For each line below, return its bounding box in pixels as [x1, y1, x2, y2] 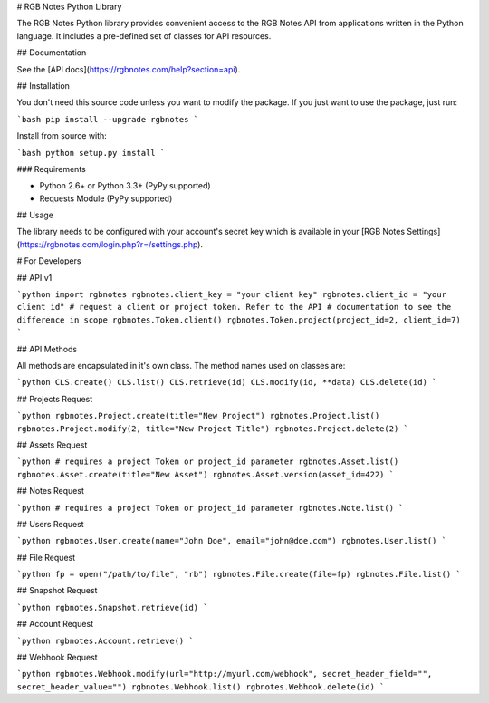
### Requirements [16, 163, 86, 174]
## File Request [16, 552, 76, 563]
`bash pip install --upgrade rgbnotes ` [16, 114, 199, 124]
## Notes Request [16, 486, 85, 496]
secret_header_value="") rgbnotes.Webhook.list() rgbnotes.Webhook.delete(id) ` [16, 681, 385, 692]
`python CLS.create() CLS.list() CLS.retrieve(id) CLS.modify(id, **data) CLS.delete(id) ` [16, 377, 437, 388]
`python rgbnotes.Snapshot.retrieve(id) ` [16, 602, 208, 612]
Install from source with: [16, 130, 108, 141]
